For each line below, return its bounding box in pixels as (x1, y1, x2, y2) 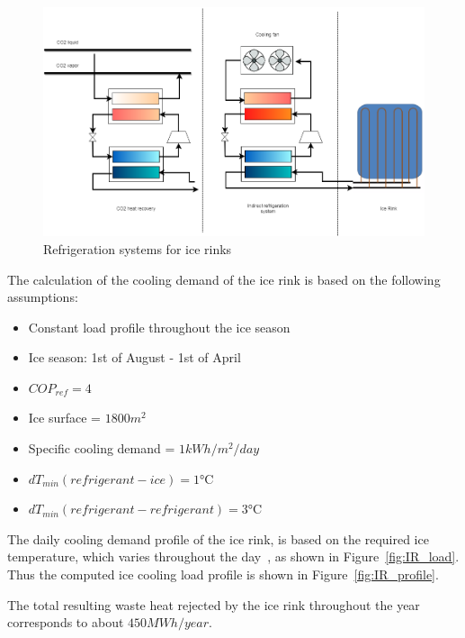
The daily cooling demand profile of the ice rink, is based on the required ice (7, 529, 429, 548)
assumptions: (7, 287, 78, 306)
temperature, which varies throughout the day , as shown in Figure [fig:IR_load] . (7, 547, 460, 566)
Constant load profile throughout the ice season (28, 317, 291, 336)
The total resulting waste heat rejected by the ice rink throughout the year (7, 595, 420, 614)
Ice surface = (28, 408, 102, 427)
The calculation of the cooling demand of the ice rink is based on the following (7, 269, 441, 288)
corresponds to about (7, 613, 124, 632)
